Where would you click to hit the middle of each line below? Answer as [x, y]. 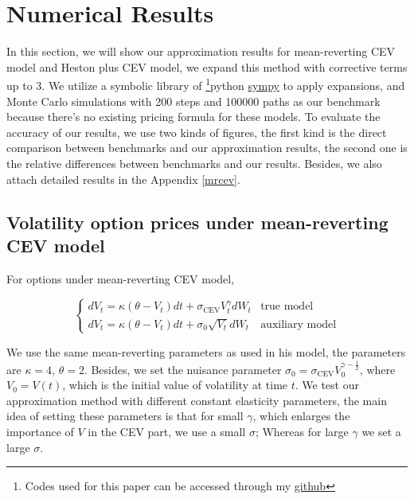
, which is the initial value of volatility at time [175, 385]
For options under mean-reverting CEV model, [121, 278]
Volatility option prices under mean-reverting [197, 222]
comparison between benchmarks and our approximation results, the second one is [207, 148]
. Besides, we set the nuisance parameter [183, 369]
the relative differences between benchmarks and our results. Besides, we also [194, 163]
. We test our [327, 385]
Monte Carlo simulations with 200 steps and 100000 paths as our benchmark [193, 101]
